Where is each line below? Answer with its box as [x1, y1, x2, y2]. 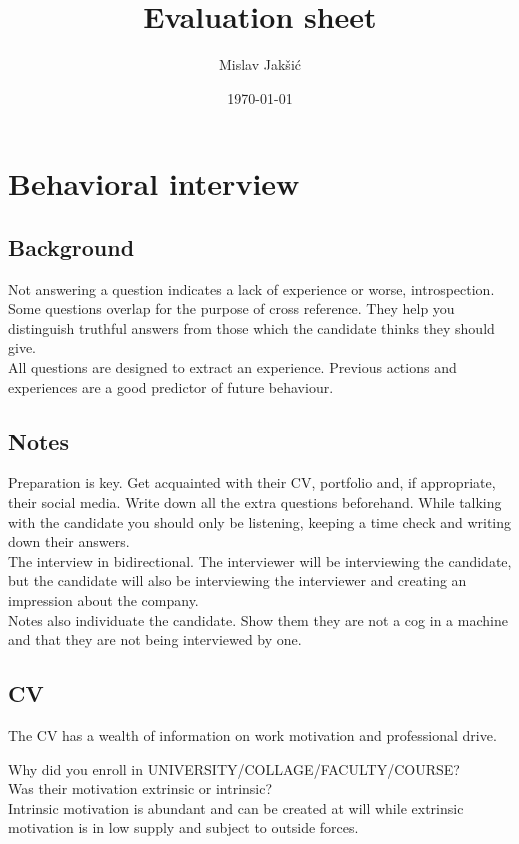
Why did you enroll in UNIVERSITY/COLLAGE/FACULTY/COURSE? [8, 758, 460, 779]
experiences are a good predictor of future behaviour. [8, 376, 334, 397]
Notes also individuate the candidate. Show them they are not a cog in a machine [8, 609, 508, 630]
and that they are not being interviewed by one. [8, 629, 302, 650]
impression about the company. [8, 590, 199, 611]
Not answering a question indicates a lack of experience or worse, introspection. [8, 278, 495, 299]
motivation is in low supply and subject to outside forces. [8, 817, 359, 838]
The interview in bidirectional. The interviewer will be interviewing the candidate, [8, 550, 512, 571]
